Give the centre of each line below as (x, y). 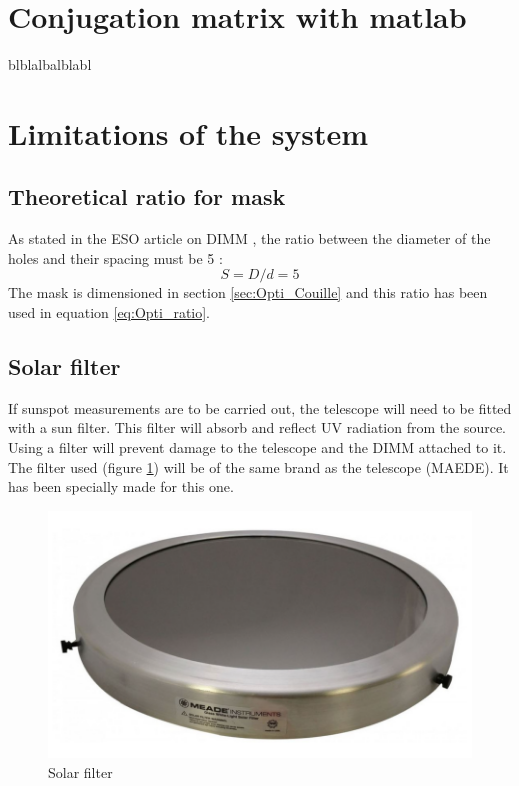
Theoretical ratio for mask (147, 196)
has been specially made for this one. (121, 486)
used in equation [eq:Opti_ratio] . (109, 312)
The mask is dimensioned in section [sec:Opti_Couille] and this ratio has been (248, 292)
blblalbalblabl (50, 64)
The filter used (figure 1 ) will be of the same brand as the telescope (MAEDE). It (258, 466)
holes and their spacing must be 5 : (115, 257)
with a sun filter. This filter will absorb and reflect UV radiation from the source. (257, 427)
